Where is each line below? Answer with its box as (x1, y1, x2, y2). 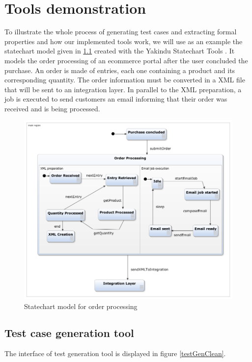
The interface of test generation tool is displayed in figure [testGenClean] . (4, 348, 226, 358)
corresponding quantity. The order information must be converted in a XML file (4, 75, 245, 85)
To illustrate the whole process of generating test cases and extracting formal (4, 26, 237, 37)
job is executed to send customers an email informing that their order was (4, 94, 227, 104)
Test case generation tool (4, 325, 134, 340)
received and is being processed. (4, 103, 100, 113)
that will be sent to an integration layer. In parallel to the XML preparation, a (4, 84, 242, 94)
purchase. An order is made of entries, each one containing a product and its (4, 65, 235, 75)
